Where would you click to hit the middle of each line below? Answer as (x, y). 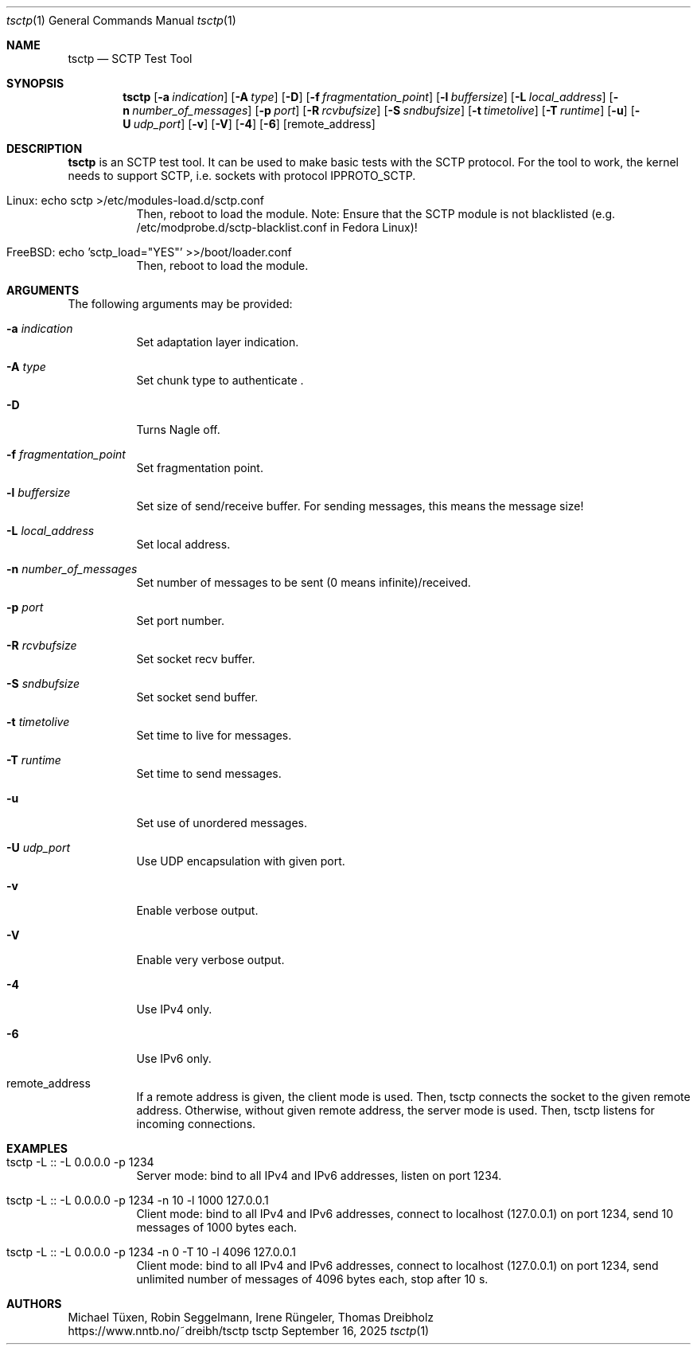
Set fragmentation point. (200, 468)
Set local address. (183, 544)
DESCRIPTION (45, 148)
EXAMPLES (37, 1148)
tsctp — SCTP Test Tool (130, 59)
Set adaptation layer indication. (218, 342)
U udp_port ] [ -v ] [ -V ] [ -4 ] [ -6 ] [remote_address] (249, 124)
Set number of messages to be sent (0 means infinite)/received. (304, 582)
